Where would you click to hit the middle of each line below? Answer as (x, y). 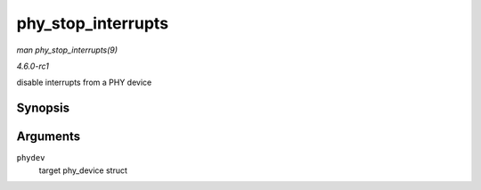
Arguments (49, 137)
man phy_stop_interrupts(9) (67, 50)
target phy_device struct (83, 170)
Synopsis (43, 108)
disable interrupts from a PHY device (84, 83)
